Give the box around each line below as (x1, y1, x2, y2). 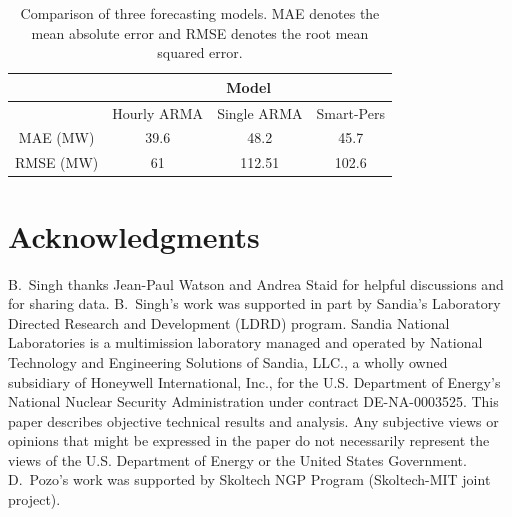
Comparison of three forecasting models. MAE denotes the (20, 3, 380, 23)
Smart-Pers (316, 102, 385, 123)
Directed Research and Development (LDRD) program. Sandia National (8, 312, 450, 333)
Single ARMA (217, 102, 303, 123)
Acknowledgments (8, 215, 260, 256)
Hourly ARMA (112, 102, 204, 123)
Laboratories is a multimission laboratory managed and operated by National (8, 332, 483, 353)
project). (8, 489, 61, 510)
